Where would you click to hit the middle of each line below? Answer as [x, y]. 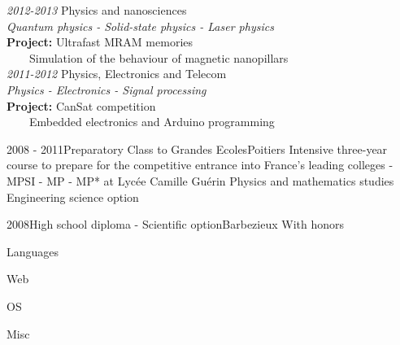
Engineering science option [73, 197]
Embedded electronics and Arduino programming [152, 122]
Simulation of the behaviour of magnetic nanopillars [159, 57]
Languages [33, 251]
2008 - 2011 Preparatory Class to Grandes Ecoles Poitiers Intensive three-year [197, 148]
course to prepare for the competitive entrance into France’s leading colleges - [200, 165]
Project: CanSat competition [81, 105]
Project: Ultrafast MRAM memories [100, 42]
